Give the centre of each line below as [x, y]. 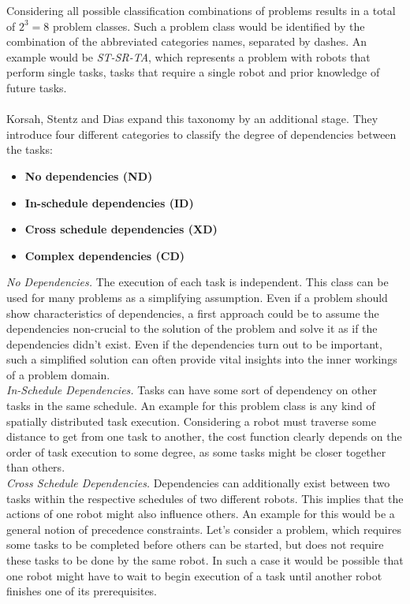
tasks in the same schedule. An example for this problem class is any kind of [191, 406]
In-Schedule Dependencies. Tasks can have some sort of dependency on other [192, 390]
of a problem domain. [58, 374]
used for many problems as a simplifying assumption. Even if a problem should [197, 297]
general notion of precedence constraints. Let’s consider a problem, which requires [204, 529]
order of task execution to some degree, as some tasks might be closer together [196, 451]
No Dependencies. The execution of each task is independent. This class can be [198, 282]
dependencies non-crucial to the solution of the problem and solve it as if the [192, 328]
